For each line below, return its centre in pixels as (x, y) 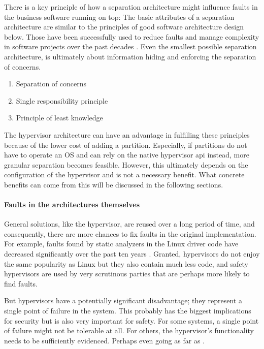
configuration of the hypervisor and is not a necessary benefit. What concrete (124, 174)
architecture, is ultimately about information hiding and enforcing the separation (130, 56)
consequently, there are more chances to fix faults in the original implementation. (130, 233)
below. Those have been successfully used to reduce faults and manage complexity (132, 36)
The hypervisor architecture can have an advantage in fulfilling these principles (127, 134)
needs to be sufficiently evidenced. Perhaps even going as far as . (104, 340)
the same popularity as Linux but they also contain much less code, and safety (126, 263)
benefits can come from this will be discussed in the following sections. (114, 184)
